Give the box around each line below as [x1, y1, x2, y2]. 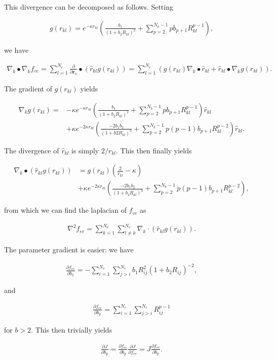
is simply [71, 145, 99, 155]
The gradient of [4, 83, 52, 94]
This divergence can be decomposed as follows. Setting [4, 2, 173, 12]
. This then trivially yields [31, 324, 112, 335]
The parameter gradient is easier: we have [4, 244, 134, 255]
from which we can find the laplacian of [4, 205, 127, 215]
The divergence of [4, 145, 59, 155]
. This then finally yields [116, 145, 192, 155]
